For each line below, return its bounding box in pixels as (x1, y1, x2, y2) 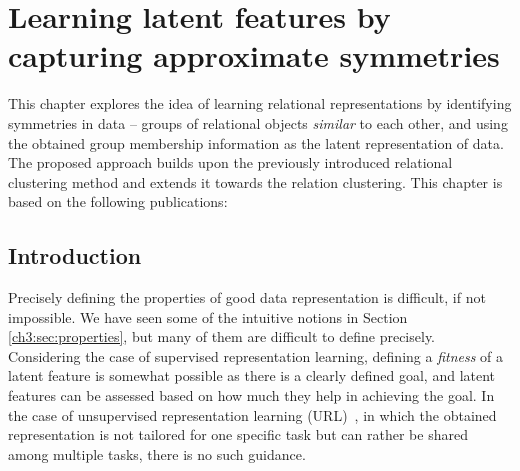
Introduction (8, 240, 142, 271)
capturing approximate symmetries (8, 35, 500, 76)
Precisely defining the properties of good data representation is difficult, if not (8, 287, 486, 308)
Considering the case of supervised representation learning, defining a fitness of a (8, 345, 504, 366)
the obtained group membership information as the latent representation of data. (8, 132, 504, 153)
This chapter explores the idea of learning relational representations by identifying (8, 93, 512, 114)
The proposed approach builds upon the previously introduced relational (8, 152, 453, 173)
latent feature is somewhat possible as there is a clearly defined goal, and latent (8, 365, 496, 386)
